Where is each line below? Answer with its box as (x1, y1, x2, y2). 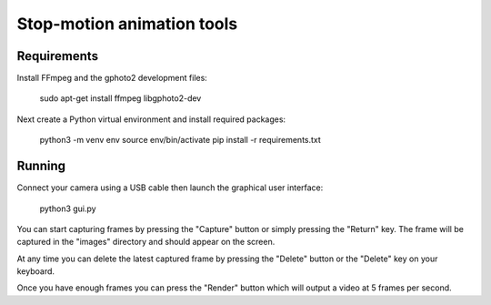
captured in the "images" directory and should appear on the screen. (16, 237, 276, 248)
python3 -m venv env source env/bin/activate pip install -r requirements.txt (39, 135, 322, 146)
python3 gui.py (39, 203, 96, 214)
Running (16, 158, 66, 174)
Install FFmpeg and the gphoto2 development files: (16, 73, 208, 84)
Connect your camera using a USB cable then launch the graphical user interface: (16, 182, 324, 193)
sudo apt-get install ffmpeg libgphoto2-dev (39, 93, 202, 104)
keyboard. (16, 266, 55, 277)
